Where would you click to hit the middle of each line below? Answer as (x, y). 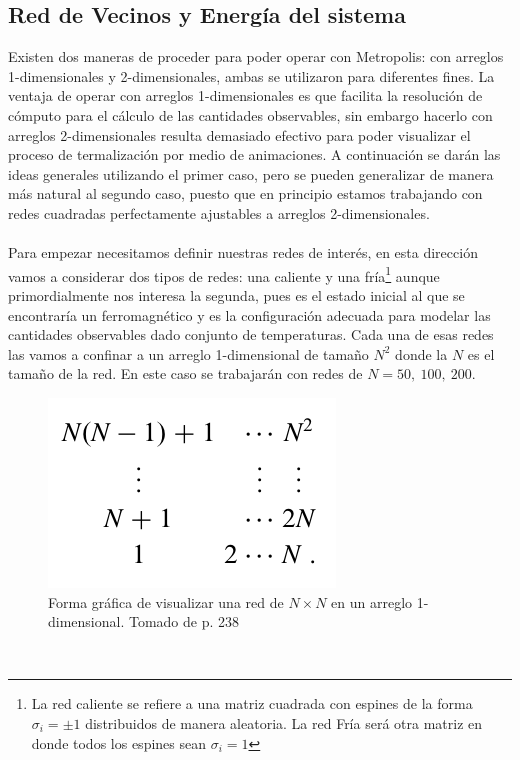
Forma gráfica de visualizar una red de (166, 601)
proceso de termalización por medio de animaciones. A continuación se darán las (254, 154)
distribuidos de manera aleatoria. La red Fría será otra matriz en (284, 722)
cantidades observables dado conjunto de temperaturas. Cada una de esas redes (251, 334)
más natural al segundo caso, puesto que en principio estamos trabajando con (245, 193)
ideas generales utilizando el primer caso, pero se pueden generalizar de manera (251, 173)
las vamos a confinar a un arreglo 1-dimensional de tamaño (188, 353)
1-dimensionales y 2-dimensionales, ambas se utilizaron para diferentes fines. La (251, 75)
